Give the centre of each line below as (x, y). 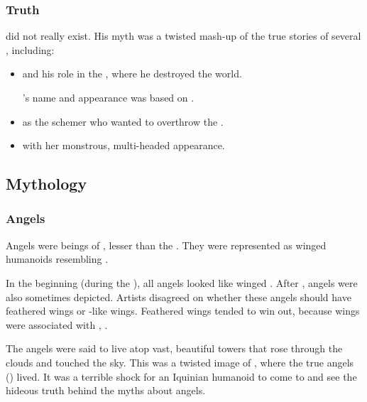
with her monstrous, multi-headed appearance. (124, 145)
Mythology (46, 184)
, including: (30, 49)
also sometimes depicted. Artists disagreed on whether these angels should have (179, 297)
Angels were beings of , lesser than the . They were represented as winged (166, 245)
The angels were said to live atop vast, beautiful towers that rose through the (174, 348)
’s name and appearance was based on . (108, 97)
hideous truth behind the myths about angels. (106, 390)
